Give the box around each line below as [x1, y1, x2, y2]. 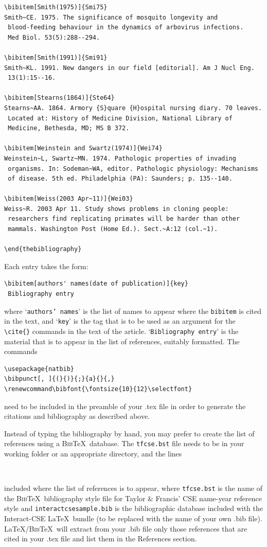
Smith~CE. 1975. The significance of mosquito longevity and [4, 13, 218, 21]
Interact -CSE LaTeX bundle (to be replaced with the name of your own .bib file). [4, 513, 262, 524]
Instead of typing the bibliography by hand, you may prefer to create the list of [4, 428, 255, 438]
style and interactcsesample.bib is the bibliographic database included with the [4, 503, 263, 514]
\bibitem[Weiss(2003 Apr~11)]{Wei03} [4, 195, 133, 203]
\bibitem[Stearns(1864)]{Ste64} [4, 94, 115, 102]
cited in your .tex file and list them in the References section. [4, 533, 197, 544]
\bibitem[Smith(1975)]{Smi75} [4, 4, 108, 11]
